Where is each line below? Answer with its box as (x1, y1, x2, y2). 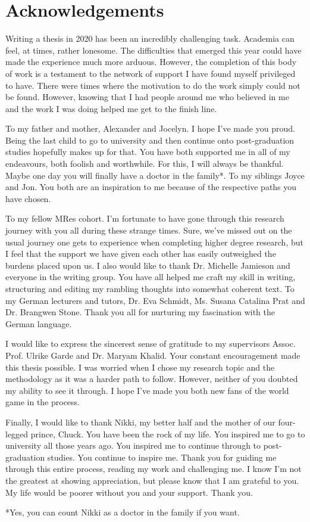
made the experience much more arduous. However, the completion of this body (5, 55, 297, 68)
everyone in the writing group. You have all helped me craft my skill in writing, (5, 271, 296, 283)
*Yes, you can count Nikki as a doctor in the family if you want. (5, 506, 240, 518)
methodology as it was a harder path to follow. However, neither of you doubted (5, 372, 298, 385)
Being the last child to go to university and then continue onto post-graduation (5, 133, 295, 146)
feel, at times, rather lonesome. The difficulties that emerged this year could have (5, 44, 302, 56)
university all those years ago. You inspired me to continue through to (5, 439, 261, 452)
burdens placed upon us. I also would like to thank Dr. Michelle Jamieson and (5, 259, 290, 271)
